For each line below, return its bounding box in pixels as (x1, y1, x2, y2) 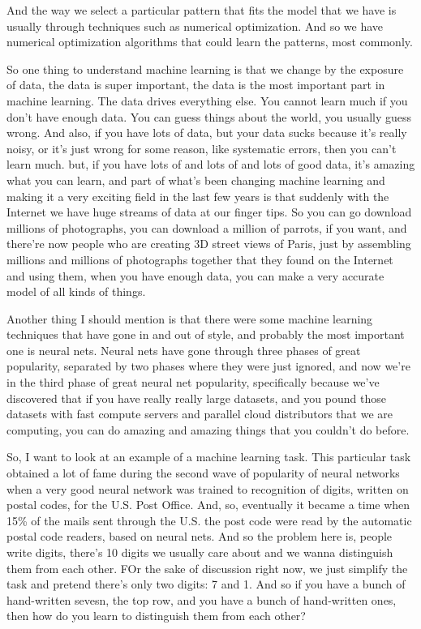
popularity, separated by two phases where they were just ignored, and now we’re (6, 357, 410, 374)
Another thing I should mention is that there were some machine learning (6, 310, 373, 327)
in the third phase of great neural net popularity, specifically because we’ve (6, 374, 380, 391)
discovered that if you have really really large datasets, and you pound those (6, 389, 386, 406)
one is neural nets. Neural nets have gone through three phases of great (6, 341, 361, 358)
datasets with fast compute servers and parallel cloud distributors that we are (6, 405, 393, 422)
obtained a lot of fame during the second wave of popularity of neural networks (6, 464, 400, 481)
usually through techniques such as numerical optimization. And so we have (6, 17, 384, 34)
